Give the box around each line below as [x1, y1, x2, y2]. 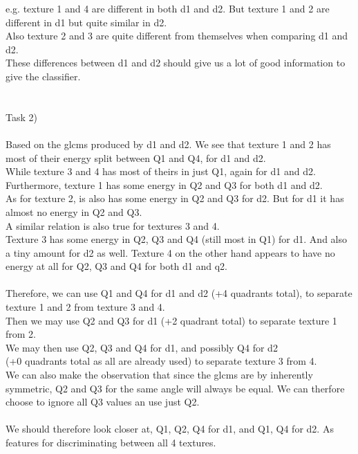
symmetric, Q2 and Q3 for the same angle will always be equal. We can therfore [6, 381, 345, 395]
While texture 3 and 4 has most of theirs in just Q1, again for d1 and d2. [6, 164, 316, 179]
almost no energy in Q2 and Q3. [6, 204, 142, 219]
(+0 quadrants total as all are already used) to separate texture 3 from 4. [6, 354, 317, 368]
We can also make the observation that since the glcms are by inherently [6, 367, 313, 382]
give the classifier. [6, 69, 81, 83]
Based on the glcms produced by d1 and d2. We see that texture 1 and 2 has [6, 136, 331, 151]
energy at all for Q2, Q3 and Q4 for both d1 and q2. [6, 259, 227, 273]
